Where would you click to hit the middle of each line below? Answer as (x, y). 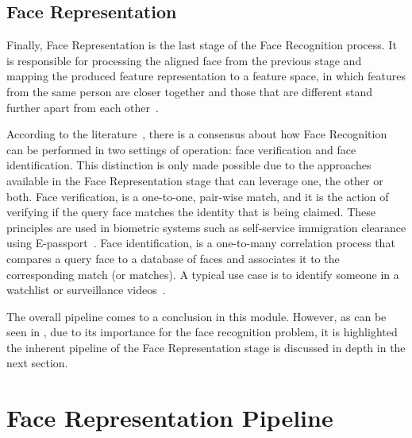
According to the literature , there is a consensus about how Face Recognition (197, 134)
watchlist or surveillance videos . (86, 290)
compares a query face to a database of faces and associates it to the (173, 258)
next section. (37, 363)
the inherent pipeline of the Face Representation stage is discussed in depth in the (206, 347)
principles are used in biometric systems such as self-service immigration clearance (206, 227)
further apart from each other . (83, 107)
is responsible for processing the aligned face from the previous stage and (184, 60)
